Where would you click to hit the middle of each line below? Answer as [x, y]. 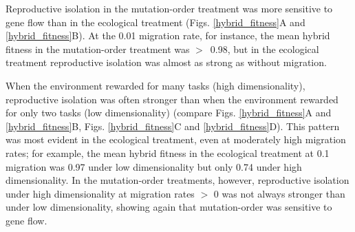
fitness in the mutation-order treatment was [98, 49]
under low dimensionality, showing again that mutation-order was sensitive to [169, 207]
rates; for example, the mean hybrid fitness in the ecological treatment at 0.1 [168, 152]
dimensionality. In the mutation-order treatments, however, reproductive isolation [177, 180]
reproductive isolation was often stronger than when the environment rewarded [172, 99]
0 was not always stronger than [279, 193]
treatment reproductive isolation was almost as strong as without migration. [166, 62]
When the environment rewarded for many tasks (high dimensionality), [155, 85]
